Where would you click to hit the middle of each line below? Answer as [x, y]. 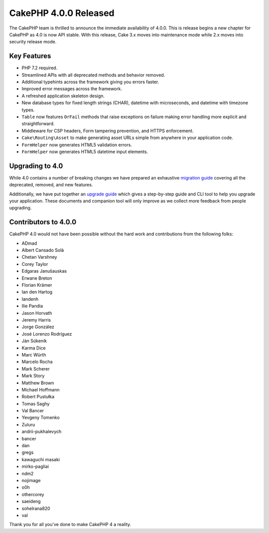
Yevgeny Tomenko [41, 418]
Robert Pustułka [38, 397]
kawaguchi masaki [41, 459]
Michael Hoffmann [41, 389]
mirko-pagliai [35, 467]
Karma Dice [34, 348]
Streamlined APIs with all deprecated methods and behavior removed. [93, 75]
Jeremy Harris [36, 320]
